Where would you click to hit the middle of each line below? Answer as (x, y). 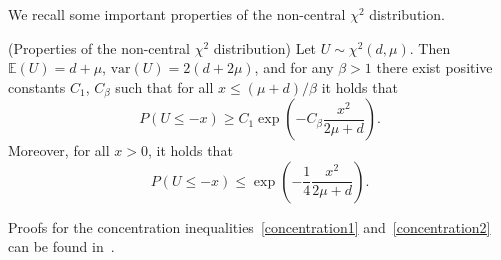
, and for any (294, 67)
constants (37, 86)
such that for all (164, 86)
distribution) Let (265, 47)
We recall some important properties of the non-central (177, 14)
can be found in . (61, 246)
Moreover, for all (59, 150)
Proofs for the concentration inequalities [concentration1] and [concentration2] (249, 226)
